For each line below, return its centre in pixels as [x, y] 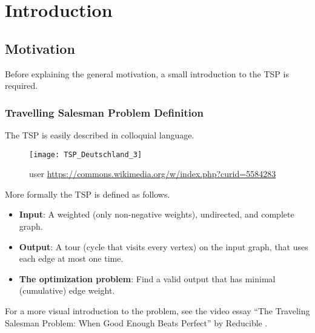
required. [22, 86]
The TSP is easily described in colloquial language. [100, 134]
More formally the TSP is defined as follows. [88, 194]
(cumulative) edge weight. [67, 290]
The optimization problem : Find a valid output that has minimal [147, 278]
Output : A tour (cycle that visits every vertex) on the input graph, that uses [164, 246]
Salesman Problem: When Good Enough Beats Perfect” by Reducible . [136, 322]
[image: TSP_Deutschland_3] [86, 154]
